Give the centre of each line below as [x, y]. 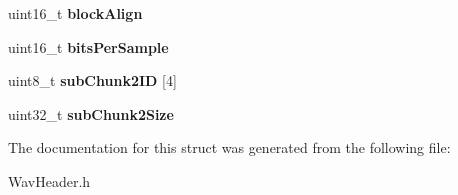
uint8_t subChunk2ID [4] [92, 80]
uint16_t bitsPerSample [88, 46]
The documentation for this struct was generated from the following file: [229, 147]
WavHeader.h [49, 180]
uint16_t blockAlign [75, 13]
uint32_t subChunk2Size [91, 113]
